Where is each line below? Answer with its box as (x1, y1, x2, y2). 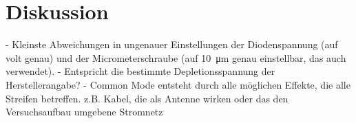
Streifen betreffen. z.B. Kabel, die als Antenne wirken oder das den (6, 91, 289, 105)
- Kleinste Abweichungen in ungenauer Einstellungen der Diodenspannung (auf (6, 37, 338, 52)
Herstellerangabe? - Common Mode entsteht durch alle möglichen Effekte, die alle (6, 77, 350, 91)
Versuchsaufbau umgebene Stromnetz (6, 104, 163, 119)
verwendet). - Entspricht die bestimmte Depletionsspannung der (6, 64, 275, 78)
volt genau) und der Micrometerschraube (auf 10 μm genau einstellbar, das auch (6, 50, 346, 65)
